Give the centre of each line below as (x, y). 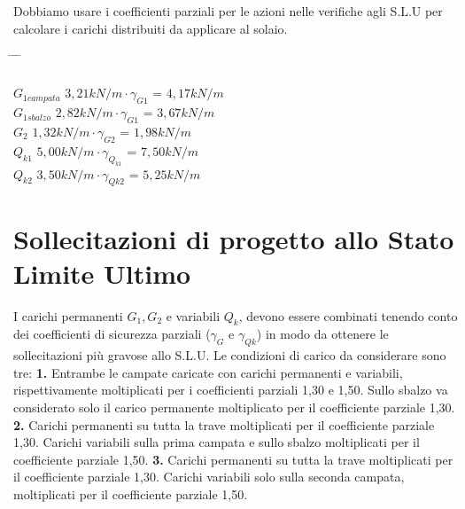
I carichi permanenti (68, 315)
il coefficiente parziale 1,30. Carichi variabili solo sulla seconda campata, (209, 477)
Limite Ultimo (102, 273)
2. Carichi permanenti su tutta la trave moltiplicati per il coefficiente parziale (224, 424)
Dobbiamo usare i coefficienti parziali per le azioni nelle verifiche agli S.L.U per (228, 11)
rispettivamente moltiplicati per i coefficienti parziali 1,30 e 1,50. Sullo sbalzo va (231, 390)
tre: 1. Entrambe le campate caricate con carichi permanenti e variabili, (208, 372)
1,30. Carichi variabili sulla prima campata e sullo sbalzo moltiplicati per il (217, 442)
